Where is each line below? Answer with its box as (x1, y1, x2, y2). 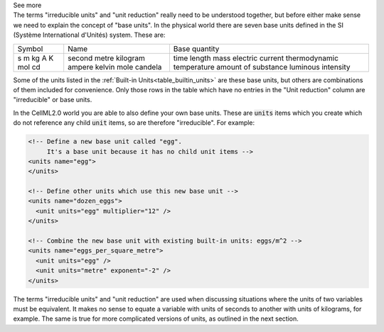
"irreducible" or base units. (13, 96, 92, 104)
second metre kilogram (68, 53, 145, 63)
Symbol (17, 43, 43, 53)
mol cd (17, 62, 41, 72)
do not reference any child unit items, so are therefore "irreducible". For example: (13, 118, 255, 127)
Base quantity (173, 43, 220, 53)
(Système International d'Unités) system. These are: (13, 31, 166, 39)
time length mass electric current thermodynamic (173, 53, 339, 63)
